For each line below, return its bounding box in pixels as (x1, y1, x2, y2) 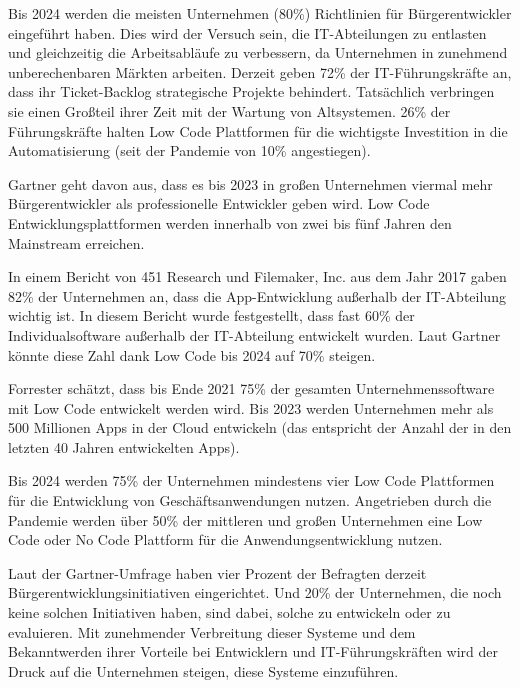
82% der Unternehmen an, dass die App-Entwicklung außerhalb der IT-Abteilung (8, 285, 506, 306)
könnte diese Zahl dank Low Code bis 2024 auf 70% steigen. (8, 344, 376, 365)
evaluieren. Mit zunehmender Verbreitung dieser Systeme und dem (8, 621, 416, 642)
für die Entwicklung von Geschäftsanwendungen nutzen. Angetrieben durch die (8, 490, 492, 511)
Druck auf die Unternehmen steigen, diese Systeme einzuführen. (8, 660, 399, 681)
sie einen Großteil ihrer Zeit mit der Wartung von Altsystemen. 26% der (8, 100, 451, 121)
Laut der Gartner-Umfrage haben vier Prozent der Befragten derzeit (8, 562, 427, 583)
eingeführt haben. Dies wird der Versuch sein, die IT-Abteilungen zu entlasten (8, 22, 487, 43)
